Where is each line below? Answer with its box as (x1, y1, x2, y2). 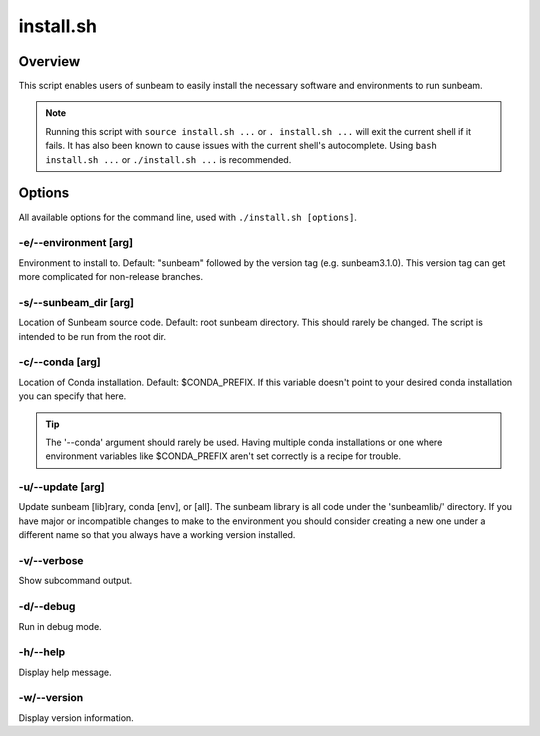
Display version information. (18, 711, 134, 724)
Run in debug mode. (18, 620, 102, 632)
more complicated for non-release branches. (18, 271, 204, 283)
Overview (18, 53, 81, 70)
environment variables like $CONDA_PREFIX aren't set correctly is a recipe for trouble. (45, 450, 402, 462)
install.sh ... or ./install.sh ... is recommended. (45, 153, 292, 165)
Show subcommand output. (18, 575, 133, 587)
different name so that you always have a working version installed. (18, 529, 296, 541)
